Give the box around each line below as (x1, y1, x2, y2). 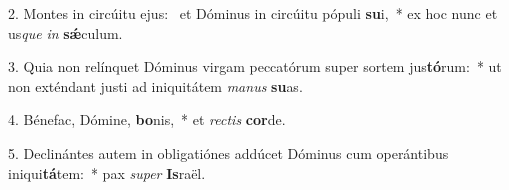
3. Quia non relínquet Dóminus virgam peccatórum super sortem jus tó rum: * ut (8, 56, 502, 77)
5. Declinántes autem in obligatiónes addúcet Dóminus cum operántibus (8, 142, 449, 163)
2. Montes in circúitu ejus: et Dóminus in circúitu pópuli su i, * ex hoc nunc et (8, 3, 498, 23)
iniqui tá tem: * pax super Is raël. (8, 162, 206, 183)
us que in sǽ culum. (8, 22, 123, 43)
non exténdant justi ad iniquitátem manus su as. (8, 75, 303, 96)
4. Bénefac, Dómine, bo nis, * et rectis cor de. (8, 109, 286, 130)
